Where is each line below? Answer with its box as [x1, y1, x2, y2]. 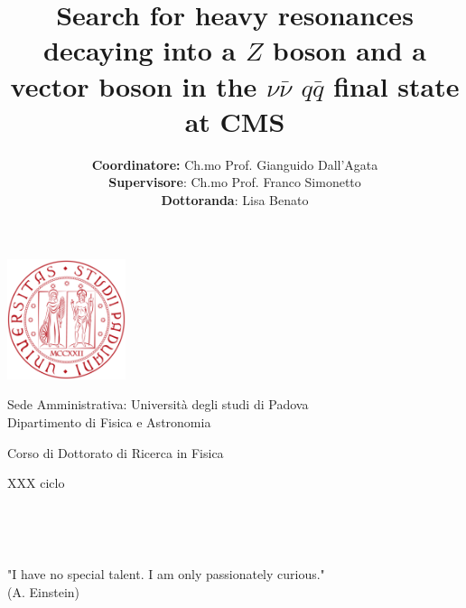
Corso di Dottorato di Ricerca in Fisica [7, 443, 224, 462]
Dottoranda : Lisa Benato [161, 190, 309, 209]
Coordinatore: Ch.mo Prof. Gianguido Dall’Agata [91, 154, 378, 173]
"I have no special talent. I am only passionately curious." [7, 564, 325, 583]
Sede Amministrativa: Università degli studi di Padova [7, 395, 309, 414]
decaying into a [43, 32, 237, 69]
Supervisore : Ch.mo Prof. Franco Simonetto [108, 173, 361, 192]
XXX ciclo [7, 473, 65, 492]
